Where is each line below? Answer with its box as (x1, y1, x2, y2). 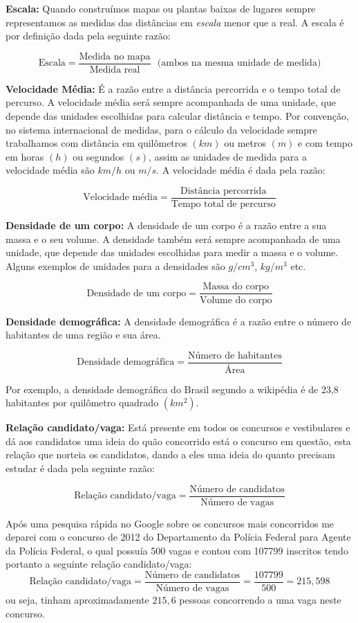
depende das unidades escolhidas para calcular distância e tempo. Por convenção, (6, 109, 349, 123)
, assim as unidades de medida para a (148, 149, 307, 163)
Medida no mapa (79, 51, 151, 62)
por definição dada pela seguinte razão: (6, 28, 171, 43)
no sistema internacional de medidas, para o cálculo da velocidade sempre (6, 122, 317, 136)
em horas (6, 149, 44, 163)
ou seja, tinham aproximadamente (6, 593, 149, 607)
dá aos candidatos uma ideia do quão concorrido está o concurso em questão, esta (6, 433, 351, 448)
